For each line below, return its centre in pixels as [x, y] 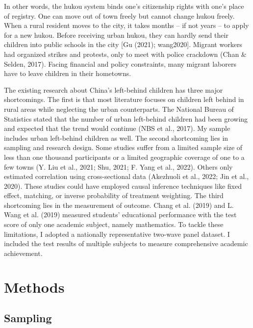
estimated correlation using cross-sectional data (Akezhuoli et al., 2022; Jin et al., [126, 176]
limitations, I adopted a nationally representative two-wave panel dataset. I [117, 234]
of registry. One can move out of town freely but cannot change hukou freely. [119, 15]
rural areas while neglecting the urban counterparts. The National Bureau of [119, 109]
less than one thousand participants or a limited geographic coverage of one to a [124, 157]
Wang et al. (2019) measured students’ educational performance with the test [120, 214]
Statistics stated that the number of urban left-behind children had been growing [126, 118]
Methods [34, 287]
